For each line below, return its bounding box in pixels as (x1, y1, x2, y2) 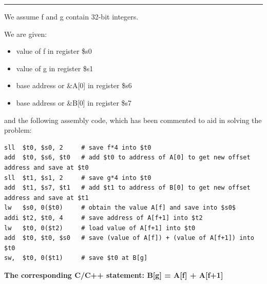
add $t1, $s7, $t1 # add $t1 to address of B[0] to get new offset (4, 184, 251, 192)
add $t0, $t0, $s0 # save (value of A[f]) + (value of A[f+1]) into (4, 234, 254, 242)
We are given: (4, 28, 47, 39)
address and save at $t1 (4, 194, 89, 201)
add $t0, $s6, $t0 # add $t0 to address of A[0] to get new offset (4, 154, 251, 161)
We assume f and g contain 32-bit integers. (4, 11, 139, 22)
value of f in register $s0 (16, 46, 92, 56)
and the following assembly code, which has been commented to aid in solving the (4, 114, 262, 125)
